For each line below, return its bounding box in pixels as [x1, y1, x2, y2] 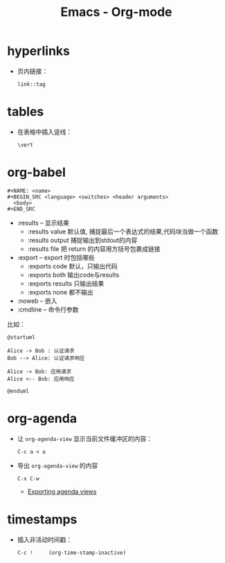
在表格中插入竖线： [17, 128, 73, 136]
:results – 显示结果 [17, 218, 70, 227]
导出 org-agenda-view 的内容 [17, 461, 98, 469]
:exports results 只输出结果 [27, 279, 105, 288]
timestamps [7, 511, 78, 527]
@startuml [7, 334, 36, 340]
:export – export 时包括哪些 [17, 253, 95, 261]
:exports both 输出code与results [27, 270, 120, 279]
